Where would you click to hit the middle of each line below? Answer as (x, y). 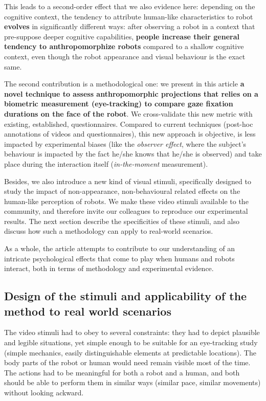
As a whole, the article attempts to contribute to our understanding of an (120, 248)
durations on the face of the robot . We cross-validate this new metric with (128, 113)
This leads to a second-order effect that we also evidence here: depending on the (130, 6)
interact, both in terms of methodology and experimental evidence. (109, 268)
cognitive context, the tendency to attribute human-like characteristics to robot (129, 16)
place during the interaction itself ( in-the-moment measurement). (106, 163)
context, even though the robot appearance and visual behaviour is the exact (125, 56)
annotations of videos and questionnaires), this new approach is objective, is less (130, 134)
